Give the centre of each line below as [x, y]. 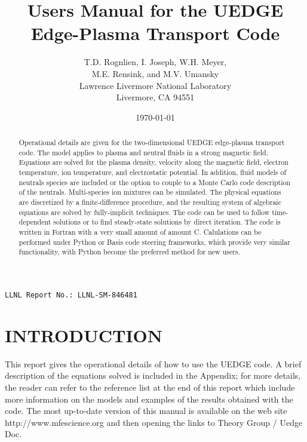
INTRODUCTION [84, 335]
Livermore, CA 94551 [155, 97]
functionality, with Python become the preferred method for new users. [129, 252]
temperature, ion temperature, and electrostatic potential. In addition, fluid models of [153, 172]
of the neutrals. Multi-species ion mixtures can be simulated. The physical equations [150, 192]
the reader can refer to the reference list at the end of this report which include [150, 387]
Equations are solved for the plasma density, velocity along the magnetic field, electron [153, 162]
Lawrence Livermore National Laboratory [155, 85]
